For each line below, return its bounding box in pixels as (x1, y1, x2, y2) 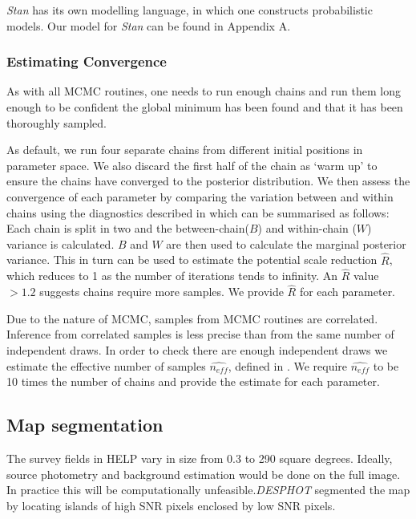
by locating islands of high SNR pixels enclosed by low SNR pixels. (6, 497, 336, 513)
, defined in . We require (228, 357, 348, 374)
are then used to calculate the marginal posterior (166, 235, 406, 252)
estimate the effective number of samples (6, 357, 206, 374)
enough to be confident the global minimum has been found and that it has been (6, 99, 403, 115)
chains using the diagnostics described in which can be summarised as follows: (6, 204, 390, 221)
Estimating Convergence (6, 51, 167, 71)
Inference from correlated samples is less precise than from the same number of (6, 326, 394, 343)
